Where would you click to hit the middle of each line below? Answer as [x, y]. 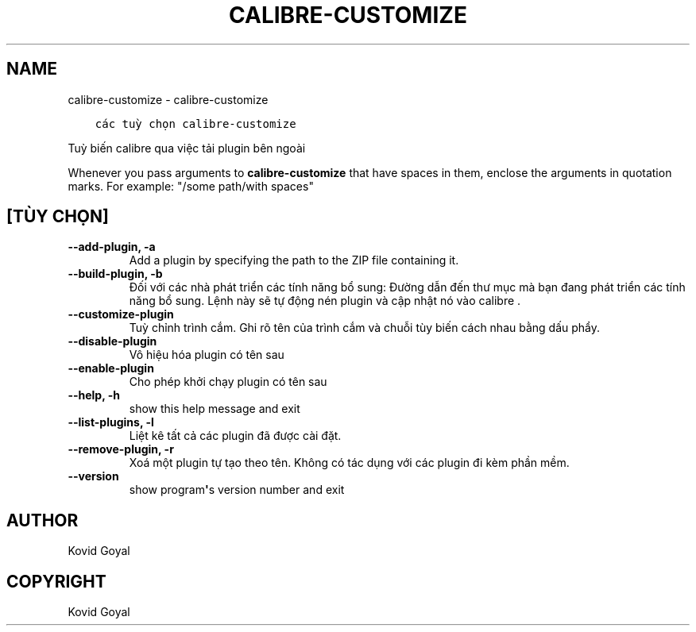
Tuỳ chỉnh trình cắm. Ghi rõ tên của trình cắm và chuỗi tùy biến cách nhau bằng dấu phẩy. [365, 328]
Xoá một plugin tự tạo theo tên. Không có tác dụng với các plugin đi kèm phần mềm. [349, 463]
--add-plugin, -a [112, 247]
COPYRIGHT [56, 581]
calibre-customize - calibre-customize [168, 99]
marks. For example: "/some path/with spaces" [191, 186]
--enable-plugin [111, 368]
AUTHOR [43, 520]
